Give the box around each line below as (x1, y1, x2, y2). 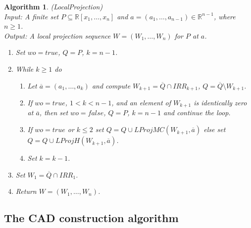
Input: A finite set (4, 11, 59, 21)
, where (213, 11, 236, 21)
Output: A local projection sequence (4, 30, 111, 41)
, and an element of (111, 97, 171, 108)
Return (15, 186, 37, 196)
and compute (92, 80, 131, 91)
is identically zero (194, 97, 247, 108)
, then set (39, 107, 68, 118)
